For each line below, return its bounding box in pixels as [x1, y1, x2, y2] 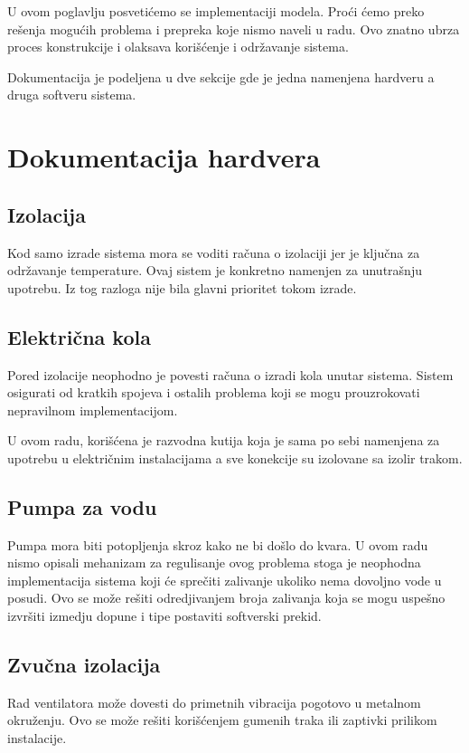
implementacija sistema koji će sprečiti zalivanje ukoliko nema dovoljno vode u [7, 570, 442, 589]
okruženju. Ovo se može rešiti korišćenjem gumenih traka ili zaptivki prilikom [7, 710, 437, 729]
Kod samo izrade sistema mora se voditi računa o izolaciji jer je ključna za [7, 243, 420, 262]
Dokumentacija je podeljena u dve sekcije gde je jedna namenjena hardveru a [7, 67, 435, 86]
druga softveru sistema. [7, 85, 136, 104]
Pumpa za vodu [7, 492, 157, 520]
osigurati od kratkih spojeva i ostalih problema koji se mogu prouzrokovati [7, 383, 420, 402]
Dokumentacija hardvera [7, 138, 321, 176]
